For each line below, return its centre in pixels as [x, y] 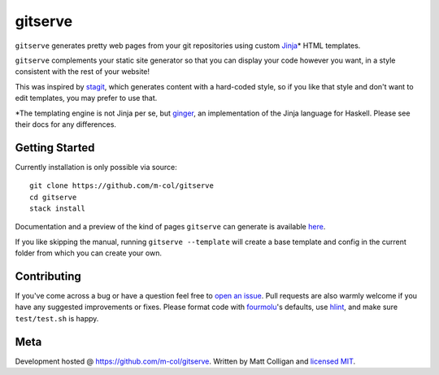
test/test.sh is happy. [57, 318]
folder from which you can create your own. [89, 253]
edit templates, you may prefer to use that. [86, 98]
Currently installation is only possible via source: [96, 167]
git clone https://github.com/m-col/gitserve [122, 186]
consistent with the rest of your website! [83, 72]
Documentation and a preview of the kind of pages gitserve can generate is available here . [170, 227]
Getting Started [55, 148]
